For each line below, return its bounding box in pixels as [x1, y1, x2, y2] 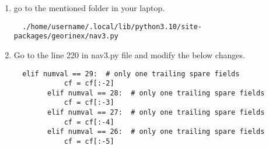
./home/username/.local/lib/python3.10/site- [22, 22, 202, 31]
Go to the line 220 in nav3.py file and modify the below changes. [13, 48, 245, 61]
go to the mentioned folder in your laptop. [13, 2, 165, 13]
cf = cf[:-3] [64, 98, 114, 107]
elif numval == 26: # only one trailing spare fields [47, 127, 265, 136]
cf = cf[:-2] [64, 79, 114, 88]
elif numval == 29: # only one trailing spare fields [22, 69, 240, 78]
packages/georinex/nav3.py [13, 32, 118, 41]
